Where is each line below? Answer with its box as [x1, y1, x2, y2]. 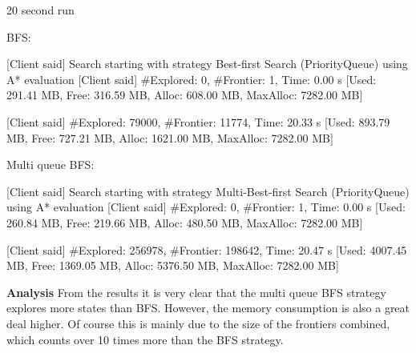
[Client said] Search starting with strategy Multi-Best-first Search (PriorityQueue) [6, 183, 410, 199]
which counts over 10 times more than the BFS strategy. [6, 331, 284, 347]
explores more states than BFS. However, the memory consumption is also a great [6, 299, 410, 316]
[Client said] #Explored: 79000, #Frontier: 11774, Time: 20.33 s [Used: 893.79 [6, 113, 390, 130]
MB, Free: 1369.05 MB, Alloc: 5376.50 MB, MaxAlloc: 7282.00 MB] [6, 257, 339, 274]
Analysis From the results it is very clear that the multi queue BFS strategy [6, 283, 386, 300]
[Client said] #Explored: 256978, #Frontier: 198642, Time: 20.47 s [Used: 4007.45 [6, 241, 407, 258]
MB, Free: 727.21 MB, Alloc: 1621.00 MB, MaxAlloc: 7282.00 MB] [6, 129, 333, 146]
